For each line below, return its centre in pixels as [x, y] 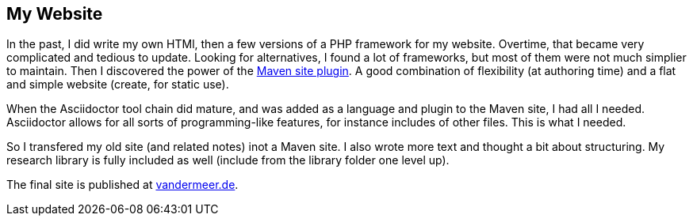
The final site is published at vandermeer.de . [123, 185]
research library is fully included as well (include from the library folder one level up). [228, 160]
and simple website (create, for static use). [118, 85]
